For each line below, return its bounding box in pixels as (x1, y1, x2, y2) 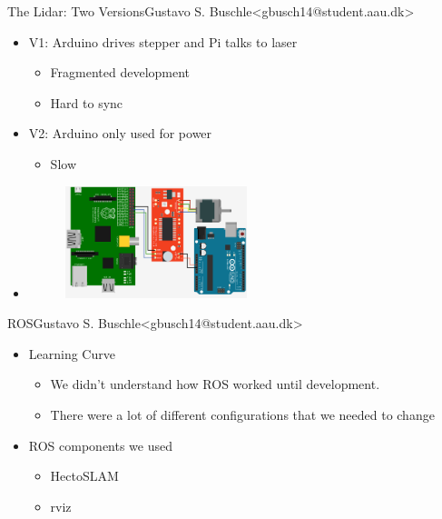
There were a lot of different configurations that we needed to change (50, 404, 435, 424)
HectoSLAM (50, 466, 119, 485)
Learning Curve (28, 344, 115, 363)
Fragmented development (50, 63, 191, 82)
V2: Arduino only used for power (28, 124, 212, 143)
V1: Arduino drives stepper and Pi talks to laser (28, 32, 298, 51)
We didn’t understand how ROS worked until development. (50, 374, 380, 394)
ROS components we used (28, 435, 173, 454)
